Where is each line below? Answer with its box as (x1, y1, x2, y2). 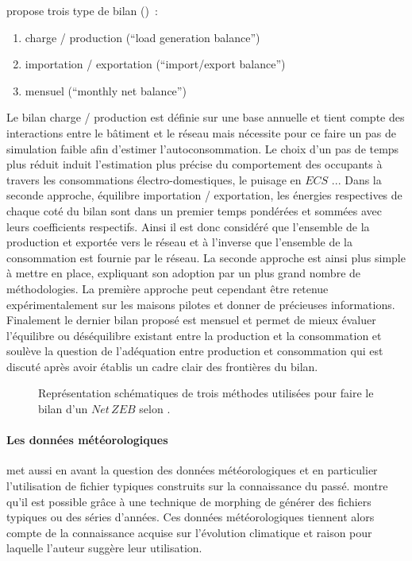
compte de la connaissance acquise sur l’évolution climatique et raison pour (6, 524, 372, 540)
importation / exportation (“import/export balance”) (25, 56, 286, 72)
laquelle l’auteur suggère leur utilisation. (6, 540, 202, 556)
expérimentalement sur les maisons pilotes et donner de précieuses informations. (6, 296, 395, 312)
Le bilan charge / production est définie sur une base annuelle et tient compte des (6, 109, 405, 126)
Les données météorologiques (6, 431, 168, 448)
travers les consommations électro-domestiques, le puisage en (6, 171, 302, 188)
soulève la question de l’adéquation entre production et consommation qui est (6, 342, 383, 359)
